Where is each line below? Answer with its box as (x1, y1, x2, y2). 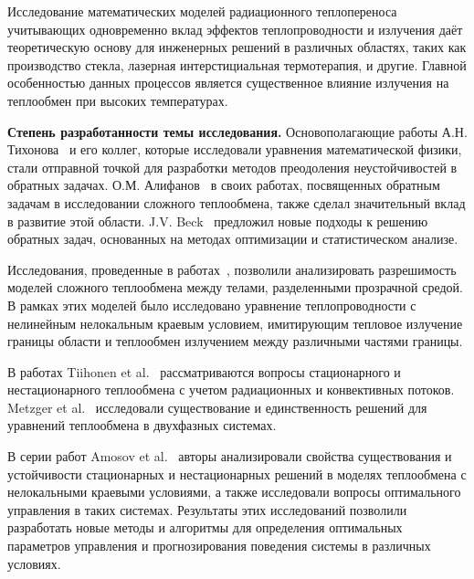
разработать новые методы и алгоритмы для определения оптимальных (7, 518, 403, 537)
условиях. (7, 553, 61, 573)
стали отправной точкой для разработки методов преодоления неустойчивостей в (7, 157, 458, 176)
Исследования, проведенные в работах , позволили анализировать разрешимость (7, 259, 457, 279)
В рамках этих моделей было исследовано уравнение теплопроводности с (7, 295, 416, 314)
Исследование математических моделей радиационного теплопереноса (7, 2, 397, 20)
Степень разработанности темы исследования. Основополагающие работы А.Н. (7, 121, 468, 141)
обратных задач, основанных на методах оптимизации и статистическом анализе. (7, 229, 458, 248)
